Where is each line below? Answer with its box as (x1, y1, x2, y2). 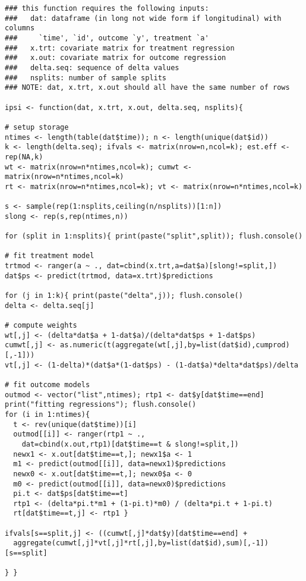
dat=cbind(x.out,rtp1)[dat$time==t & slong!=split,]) (21, 439, 239, 448)
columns (5, 24, 35, 33)
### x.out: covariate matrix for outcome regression (5, 54, 226, 62)
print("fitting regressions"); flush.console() (5, 400, 197, 409)
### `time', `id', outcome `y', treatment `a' (5, 33, 209, 42)
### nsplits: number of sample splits (5, 73, 167, 82)
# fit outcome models (5, 380, 90, 389)
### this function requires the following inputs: (5, 4, 209, 12)
